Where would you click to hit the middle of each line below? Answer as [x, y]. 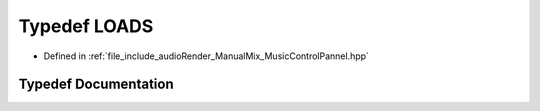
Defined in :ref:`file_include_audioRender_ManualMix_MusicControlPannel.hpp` [206, 56]
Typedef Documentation [96, 84]
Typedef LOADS [86, 26]
